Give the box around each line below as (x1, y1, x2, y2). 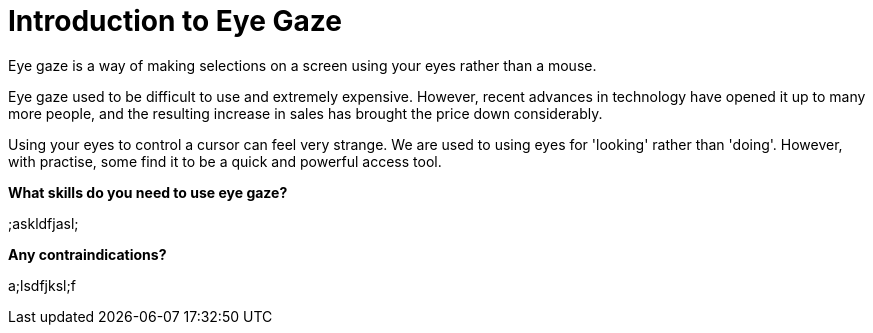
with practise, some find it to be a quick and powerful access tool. (8, 152, 442, 170)
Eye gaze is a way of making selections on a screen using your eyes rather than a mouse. (8, 56, 597, 74)
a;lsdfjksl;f (8, 276, 76, 294)
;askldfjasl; (8, 214, 79, 232)
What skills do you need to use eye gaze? (8, 183, 288, 201)
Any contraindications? (8, 245, 167, 263)
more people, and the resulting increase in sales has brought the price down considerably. (8, 104, 603, 122)
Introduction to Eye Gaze (8, 4, 342, 38)
